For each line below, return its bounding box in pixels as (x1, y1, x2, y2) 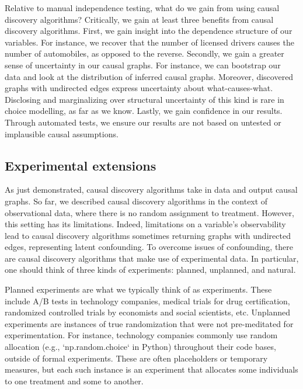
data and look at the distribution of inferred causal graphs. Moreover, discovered (5, 70, 294, 82)
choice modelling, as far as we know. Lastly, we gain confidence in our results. (5, 105, 283, 117)
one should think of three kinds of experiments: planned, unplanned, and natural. (5, 263, 296, 276)
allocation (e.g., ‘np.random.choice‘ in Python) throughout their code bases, (5, 341, 276, 353)
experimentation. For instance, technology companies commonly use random (5, 329, 278, 341)
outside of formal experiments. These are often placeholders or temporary (5, 352, 268, 364)
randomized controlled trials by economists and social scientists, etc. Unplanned (5, 306, 291, 318)
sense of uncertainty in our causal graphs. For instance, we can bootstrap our (5, 58, 281, 71)
